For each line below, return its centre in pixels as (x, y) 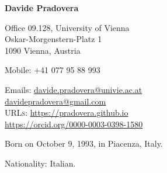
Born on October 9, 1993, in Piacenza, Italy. (84, 143)
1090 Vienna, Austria (43, 50)
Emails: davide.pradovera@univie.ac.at (74, 89)
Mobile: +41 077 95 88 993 (53, 70)
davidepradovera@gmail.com (55, 101)
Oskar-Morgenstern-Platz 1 (53, 39)
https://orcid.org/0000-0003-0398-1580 (74, 124)
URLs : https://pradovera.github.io (67, 113)
